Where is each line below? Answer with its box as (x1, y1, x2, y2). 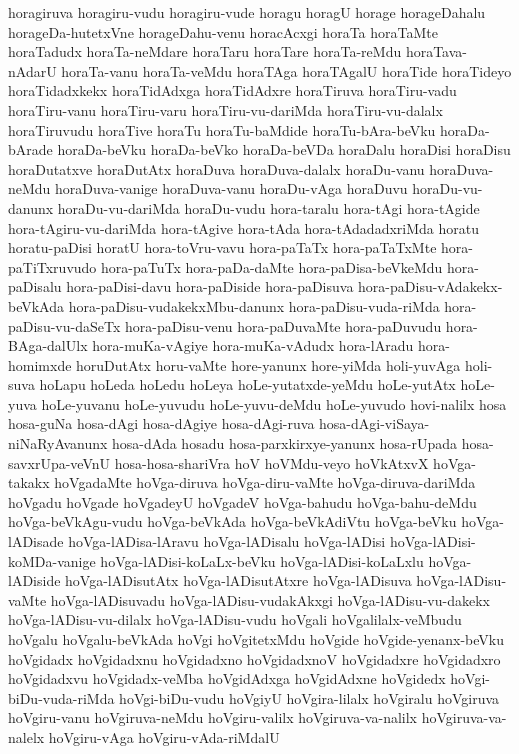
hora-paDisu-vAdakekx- (358, 276, 503, 297)
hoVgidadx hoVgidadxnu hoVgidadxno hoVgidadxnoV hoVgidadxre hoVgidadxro (8, 648, 501, 669)
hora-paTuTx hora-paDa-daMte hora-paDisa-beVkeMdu (101, 256, 443, 277)
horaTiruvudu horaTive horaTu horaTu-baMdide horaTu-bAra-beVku (8, 119, 436, 140)
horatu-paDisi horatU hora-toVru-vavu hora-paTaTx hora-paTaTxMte (8, 237, 437, 258)
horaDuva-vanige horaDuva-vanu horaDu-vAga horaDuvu (55, 178, 408, 199)
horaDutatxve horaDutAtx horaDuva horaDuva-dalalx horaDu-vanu (8, 158, 425, 179)
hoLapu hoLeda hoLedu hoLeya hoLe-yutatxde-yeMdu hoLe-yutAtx (39, 374, 456, 395)
